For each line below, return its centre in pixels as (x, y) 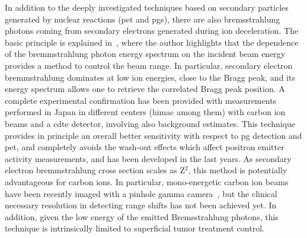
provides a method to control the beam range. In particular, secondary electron (149, 65)
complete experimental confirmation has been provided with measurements (141, 100)
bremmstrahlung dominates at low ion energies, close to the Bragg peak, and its (150, 77)
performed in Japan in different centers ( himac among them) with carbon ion (145, 112)
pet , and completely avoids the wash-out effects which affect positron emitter (145, 147)
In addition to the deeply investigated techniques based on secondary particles (147, 7)
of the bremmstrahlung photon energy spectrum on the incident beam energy (145, 54)
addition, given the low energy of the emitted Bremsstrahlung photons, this (142, 216)
